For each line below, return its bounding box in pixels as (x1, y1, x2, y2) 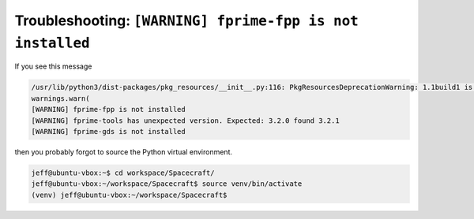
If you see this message (14, 61, 92, 71)
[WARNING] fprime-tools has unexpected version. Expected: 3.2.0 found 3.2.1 (31, 116, 340, 125)
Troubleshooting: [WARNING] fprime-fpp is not (14, 12, 359, 29)
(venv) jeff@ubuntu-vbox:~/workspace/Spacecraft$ (31, 190, 228, 199)
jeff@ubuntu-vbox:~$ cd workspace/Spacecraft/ (31, 168, 215, 177)
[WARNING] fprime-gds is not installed (31, 127, 186, 135)
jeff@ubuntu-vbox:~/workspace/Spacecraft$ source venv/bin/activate (31, 180, 303, 188)
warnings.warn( (31, 94, 90, 102)
